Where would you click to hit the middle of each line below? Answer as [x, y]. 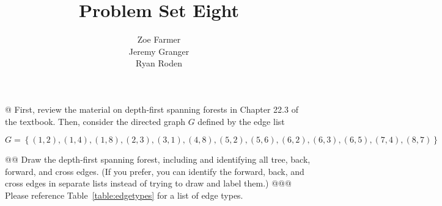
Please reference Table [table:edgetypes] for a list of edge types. [124, 195]
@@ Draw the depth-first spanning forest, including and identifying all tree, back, [158, 159]
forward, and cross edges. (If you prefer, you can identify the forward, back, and [155, 171]
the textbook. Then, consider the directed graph [95, 121]
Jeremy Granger [159, 51]
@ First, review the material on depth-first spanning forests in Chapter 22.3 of [152, 109]
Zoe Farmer [159, 39]
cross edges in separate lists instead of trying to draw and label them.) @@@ [148, 183]
